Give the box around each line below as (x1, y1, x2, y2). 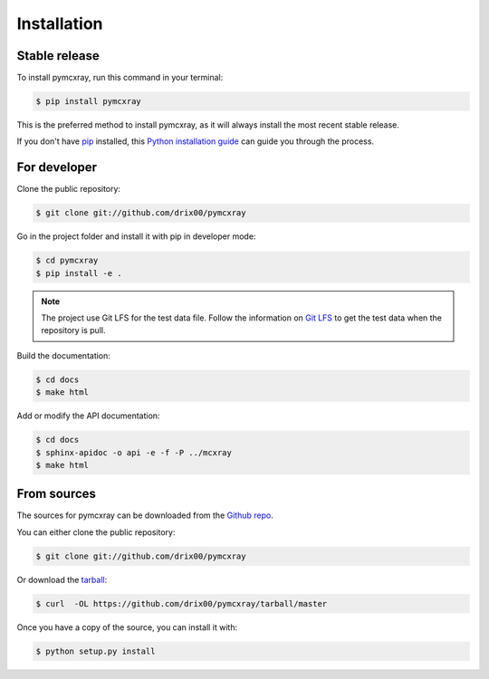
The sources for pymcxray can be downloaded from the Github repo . (16, 510, 273, 521)
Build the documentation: (16, 349, 110, 361)
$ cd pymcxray (35, 255, 99, 266)
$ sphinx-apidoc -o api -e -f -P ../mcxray (35, 447, 233, 457)
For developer (16, 159, 98, 176)
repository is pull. (41, 325, 106, 336)
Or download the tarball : (16, 574, 108, 585)
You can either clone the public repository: (16, 526, 176, 538)
